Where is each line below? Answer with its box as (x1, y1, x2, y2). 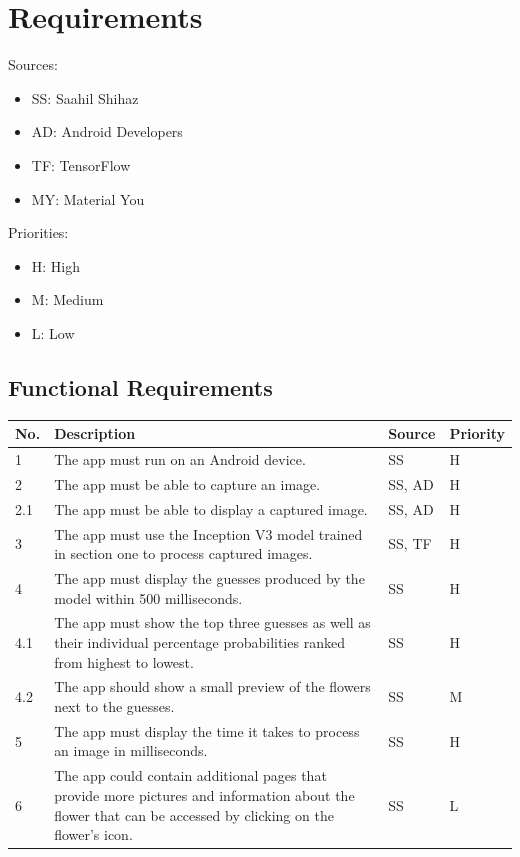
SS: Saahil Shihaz (31, 87, 139, 108)
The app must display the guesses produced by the (54, 567, 365, 588)
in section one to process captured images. (54, 543, 313, 564)
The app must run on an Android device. (54, 449, 306, 470)
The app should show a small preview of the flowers (54, 676, 371, 697)
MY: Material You (31, 188, 145, 209)
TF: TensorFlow (31, 154, 131, 175)
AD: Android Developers (31, 121, 183, 142)
